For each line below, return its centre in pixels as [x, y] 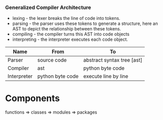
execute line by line [106, 76]
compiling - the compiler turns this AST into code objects [71, 34]
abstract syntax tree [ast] [113, 60]
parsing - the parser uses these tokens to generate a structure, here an [85, 23]
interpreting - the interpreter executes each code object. [70, 39]
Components [33, 98]
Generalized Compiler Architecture [48, 7]
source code [52, 60]
